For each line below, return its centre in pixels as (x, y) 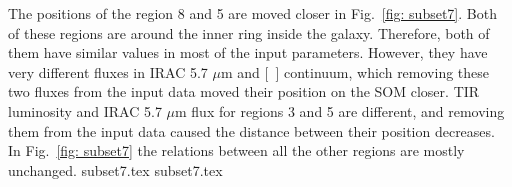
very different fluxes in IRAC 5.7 (108, 71)
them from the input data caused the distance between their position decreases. (251, 130)
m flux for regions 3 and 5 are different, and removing (340, 110)
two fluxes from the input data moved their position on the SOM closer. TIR (244, 91)
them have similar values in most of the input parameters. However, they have (248, 52)
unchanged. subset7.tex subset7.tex (115, 169)
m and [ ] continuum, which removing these (355, 71)
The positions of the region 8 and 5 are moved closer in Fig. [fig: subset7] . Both (252, 13)
